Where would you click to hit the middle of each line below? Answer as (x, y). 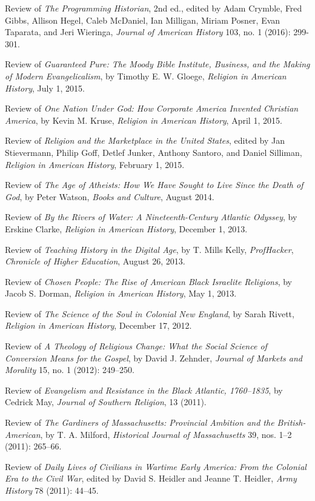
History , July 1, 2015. (45, 88)
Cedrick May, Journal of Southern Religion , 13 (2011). (106, 402)
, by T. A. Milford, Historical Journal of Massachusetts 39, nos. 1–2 (166, 434)
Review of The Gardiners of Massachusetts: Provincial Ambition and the (140, 422)
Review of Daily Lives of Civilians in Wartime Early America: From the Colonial (156, 466)
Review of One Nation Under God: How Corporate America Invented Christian (152, 108)
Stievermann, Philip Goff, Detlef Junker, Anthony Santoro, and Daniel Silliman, (154, 152)
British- (291, 422)
